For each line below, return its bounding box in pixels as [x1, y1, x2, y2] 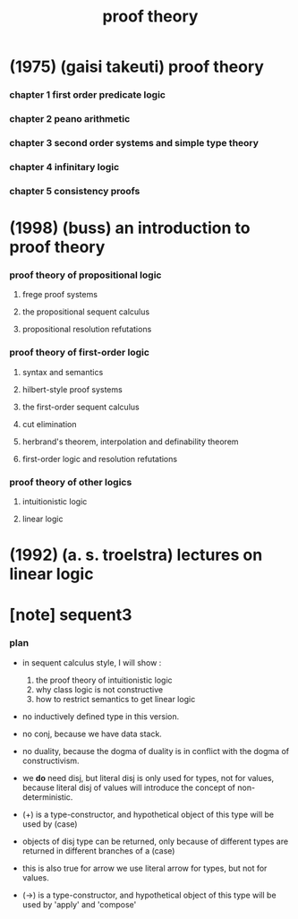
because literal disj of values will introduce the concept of [21, 782, 235, 793]
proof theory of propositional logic [9, 269, 162, 281]
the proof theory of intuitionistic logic [35, 674, 173, 685]
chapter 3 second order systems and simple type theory [9, 136, 260, 149]
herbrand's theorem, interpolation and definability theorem [21, 436, 239, 447]
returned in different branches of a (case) [21, 845, 175, 856]
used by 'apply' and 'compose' [21, 898, 137, 910]
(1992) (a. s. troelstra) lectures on [9, 545, 263, 565]
